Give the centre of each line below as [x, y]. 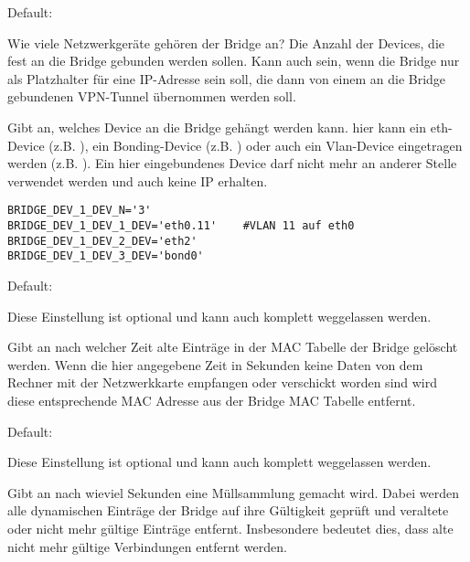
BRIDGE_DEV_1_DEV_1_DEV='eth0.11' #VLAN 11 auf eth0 [181, 226]
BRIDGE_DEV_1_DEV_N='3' [80, 211]
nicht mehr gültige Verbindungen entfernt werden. [147, 546]
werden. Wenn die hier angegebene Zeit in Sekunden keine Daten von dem [215, 364]
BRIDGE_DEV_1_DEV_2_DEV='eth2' [102, 241]
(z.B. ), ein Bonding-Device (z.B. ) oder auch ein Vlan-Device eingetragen [256, 145]
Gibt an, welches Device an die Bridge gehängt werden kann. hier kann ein [217, 127]
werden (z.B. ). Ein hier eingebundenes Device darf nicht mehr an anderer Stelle [232, 163]
